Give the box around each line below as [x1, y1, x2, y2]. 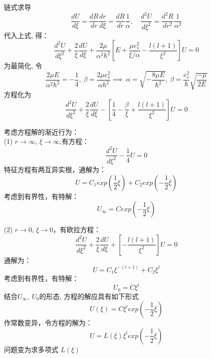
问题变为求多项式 [4, 344, 58, 354]
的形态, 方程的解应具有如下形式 [39, 291, 139, 301]
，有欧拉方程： [53, 224, 101, 235]
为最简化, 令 [4, 60, 42, 71]
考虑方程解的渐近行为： [4, 126, 79, 137]
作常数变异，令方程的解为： [4, 318, 92, 328]
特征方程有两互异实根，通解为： [4, 164, 106, 174]
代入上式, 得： [4, 30, 49, 40]
